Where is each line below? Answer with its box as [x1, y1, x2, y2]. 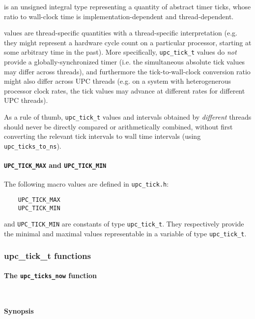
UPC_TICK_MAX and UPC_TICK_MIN [4, 160, 107, 170]
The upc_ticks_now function [4, 270, 97, 281]
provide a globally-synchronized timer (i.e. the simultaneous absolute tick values [4, 57, 245, 67]
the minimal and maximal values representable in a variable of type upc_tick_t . [4, 228, 247, 238]
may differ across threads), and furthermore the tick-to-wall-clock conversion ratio [4, 66, 251, 76]
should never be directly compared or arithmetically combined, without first [4, 121, 233, 131]
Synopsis [4, 305, 34, 316]
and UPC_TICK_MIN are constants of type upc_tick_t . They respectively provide [4, 219, 244, 229]
